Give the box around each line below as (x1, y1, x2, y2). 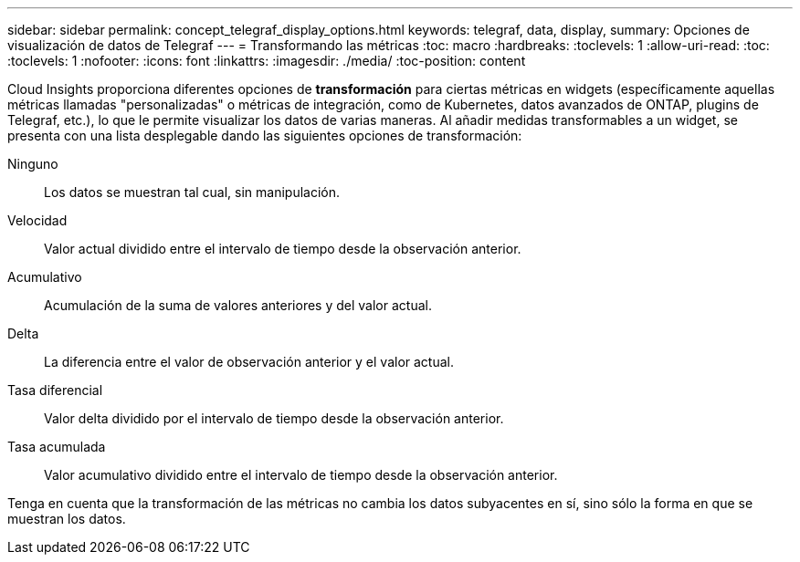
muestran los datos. (7, 511, 126, 526)
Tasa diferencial (7, 382, 103, 398)
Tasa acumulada (7, 439, 106, 454)
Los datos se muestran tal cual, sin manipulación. (44, 184, 341, 200)
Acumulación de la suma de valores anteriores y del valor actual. (44, 297, 432, 313)
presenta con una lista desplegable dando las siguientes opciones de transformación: (7, 128, 522, 143)
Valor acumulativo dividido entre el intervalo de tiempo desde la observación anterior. (44, 467, 558, 483)
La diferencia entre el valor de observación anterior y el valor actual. (44, 354, 454, 369)
